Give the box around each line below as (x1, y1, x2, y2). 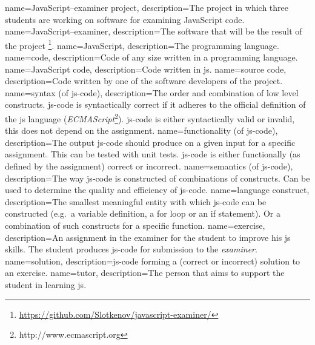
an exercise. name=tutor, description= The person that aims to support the (5, 266, 285, 279)
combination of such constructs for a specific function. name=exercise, (5, 219, 265, 231)
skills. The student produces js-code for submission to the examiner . (5, 243, 257, 255)
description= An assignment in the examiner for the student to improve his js (5, 231, 291, 243)
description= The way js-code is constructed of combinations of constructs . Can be (5, 171, 310, 184)
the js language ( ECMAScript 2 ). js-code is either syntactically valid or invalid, (5, 111, 295, 125)
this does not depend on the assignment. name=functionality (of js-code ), (5, 124, 278, 137)
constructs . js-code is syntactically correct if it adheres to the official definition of (5, 98, 306, 111)
